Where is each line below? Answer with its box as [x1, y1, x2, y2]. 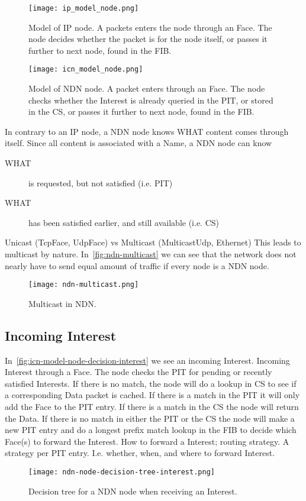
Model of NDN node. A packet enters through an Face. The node [28, 82, 265, 95]
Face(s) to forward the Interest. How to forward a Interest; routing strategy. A [5, 435, 289, 447]
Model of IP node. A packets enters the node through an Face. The [28, 21, 272, 33]
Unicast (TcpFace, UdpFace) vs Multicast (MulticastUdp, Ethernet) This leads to [5, 236, 301, 248]
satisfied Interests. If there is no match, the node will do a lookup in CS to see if [5, 377, 297, 389]
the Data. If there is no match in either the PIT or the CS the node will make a [5, 412, 295, 424]
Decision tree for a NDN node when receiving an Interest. [28, 484, 237, 497]
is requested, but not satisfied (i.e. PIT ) [28, 176, 173, 189]
